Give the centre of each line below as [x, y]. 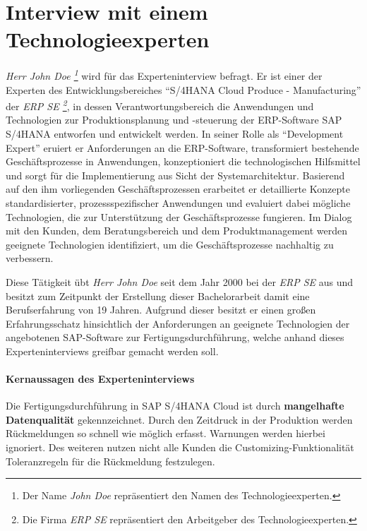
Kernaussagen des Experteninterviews [100, 379]
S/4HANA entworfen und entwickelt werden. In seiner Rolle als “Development [175, 133]
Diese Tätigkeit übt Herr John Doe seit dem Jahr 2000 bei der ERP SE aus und [180, 281]
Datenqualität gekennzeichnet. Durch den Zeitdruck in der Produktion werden [179, 419]
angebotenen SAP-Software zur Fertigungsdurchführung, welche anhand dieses [175, 337]
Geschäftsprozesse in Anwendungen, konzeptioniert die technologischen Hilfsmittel [183, 161]
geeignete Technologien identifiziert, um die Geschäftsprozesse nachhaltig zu [170, 244]
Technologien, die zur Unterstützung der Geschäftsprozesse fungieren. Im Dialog [179, 216]
